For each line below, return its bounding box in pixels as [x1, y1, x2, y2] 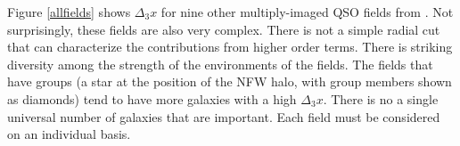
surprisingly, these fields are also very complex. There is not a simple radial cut [7, 20, 440, 38]
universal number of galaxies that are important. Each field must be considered [7, 107, 440, 126]
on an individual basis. [7, 125, 131, 143]
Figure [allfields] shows [7, 3, 131, 20]
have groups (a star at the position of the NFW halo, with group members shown [7, 72, 452, 91]
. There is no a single [323, 89, 439, 108]
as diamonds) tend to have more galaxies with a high [7, 89, 297, 108]
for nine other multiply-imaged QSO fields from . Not [160, 3, 454, 20]
